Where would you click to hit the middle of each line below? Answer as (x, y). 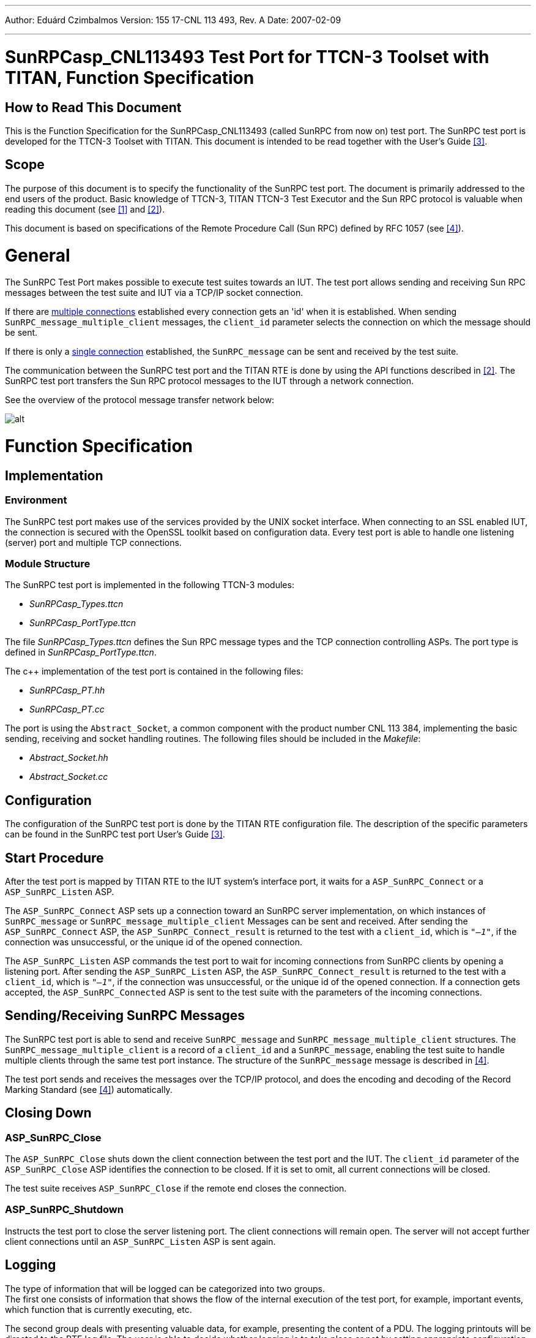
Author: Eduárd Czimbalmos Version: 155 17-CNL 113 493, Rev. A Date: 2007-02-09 (173, 20)
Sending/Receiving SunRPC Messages (125, 1016)
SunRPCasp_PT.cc (67, 709)
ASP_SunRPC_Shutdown (64, 1210)
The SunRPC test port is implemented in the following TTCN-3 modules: (150, 585)
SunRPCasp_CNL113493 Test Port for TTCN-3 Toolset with (247, 57)
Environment (36, 500)
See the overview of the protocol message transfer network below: (140, 400)
